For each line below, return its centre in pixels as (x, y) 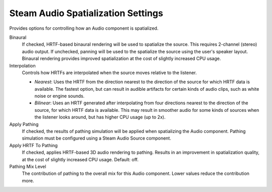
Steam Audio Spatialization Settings (86, 13)
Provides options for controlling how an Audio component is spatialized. (84, 28)
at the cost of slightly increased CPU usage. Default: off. (80, 159)
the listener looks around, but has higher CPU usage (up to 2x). (100, 117)
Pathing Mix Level (28, 166)
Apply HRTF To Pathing (33, 145)
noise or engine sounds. (60, 96)
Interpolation (22, 66)
